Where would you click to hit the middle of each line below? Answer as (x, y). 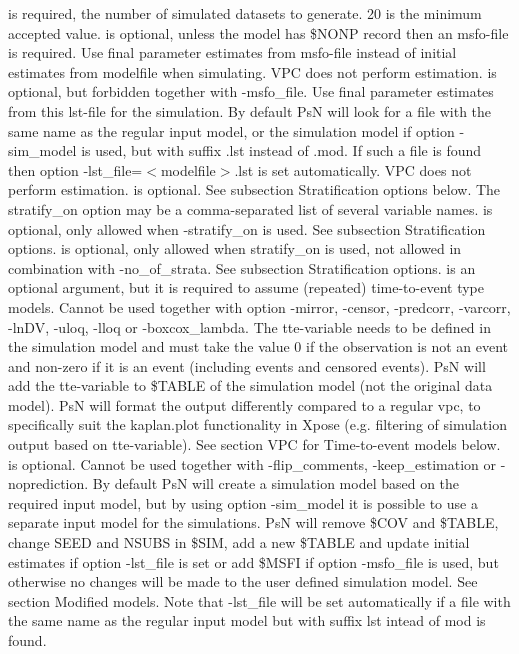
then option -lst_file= (75, 169)
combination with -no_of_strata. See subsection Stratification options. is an (242, 267)
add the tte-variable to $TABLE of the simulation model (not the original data (250, 385)
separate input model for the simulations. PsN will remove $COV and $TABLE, (253, 522)
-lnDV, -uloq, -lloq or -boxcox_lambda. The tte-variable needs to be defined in (249, 326)
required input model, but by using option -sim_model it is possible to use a (243, 502)
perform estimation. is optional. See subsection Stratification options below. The (254, 189)
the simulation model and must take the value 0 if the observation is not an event (258, 346)
